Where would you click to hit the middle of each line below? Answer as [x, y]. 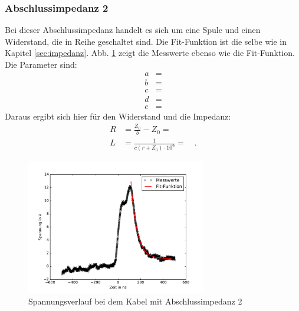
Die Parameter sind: [41, 64]
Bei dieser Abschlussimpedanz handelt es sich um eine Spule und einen [133, 30]
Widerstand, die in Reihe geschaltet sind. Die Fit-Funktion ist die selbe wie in [146, 41]
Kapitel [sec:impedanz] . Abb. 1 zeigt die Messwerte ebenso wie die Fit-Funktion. [150, 53]
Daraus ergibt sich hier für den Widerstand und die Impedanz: [118, 116]
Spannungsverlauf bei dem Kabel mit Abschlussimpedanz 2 [135, 301]
